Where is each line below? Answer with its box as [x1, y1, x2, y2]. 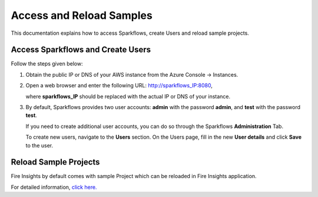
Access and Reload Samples [11, 9, 153, 22]
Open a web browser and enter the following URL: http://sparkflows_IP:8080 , [25, 82, 213, 89]
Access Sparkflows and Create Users [11, 45, 151, 55]
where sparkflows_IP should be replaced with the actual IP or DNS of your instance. [25, 93, 231, 100]
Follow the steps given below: [11, 60, 83, 67]
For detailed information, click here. [11, 183, 97, 191]
